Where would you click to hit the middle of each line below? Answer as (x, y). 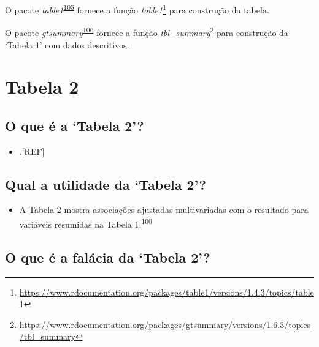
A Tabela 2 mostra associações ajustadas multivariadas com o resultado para (164, 210)
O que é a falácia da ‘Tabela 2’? (108, 257)
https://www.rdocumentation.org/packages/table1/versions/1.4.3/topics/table (167, 292)
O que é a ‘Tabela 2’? (75, 125)
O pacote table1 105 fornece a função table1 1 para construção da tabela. (137, 9)
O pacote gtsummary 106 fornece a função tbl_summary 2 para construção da (147, 32)
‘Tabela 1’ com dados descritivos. (67, 44)
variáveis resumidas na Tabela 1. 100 (86, 223)
